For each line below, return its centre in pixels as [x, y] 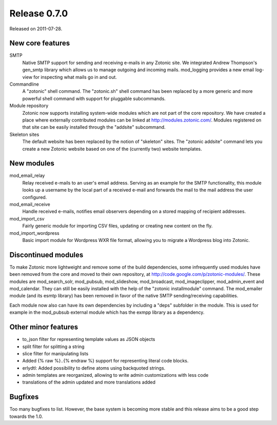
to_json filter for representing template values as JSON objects [89, 339]
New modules [32, 163]
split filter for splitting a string [53, 347]
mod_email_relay [27, 176]
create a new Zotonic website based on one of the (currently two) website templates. [112, 149]
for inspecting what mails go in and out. [75, 77]
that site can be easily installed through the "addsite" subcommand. [94, 127]
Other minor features [44, 327]
